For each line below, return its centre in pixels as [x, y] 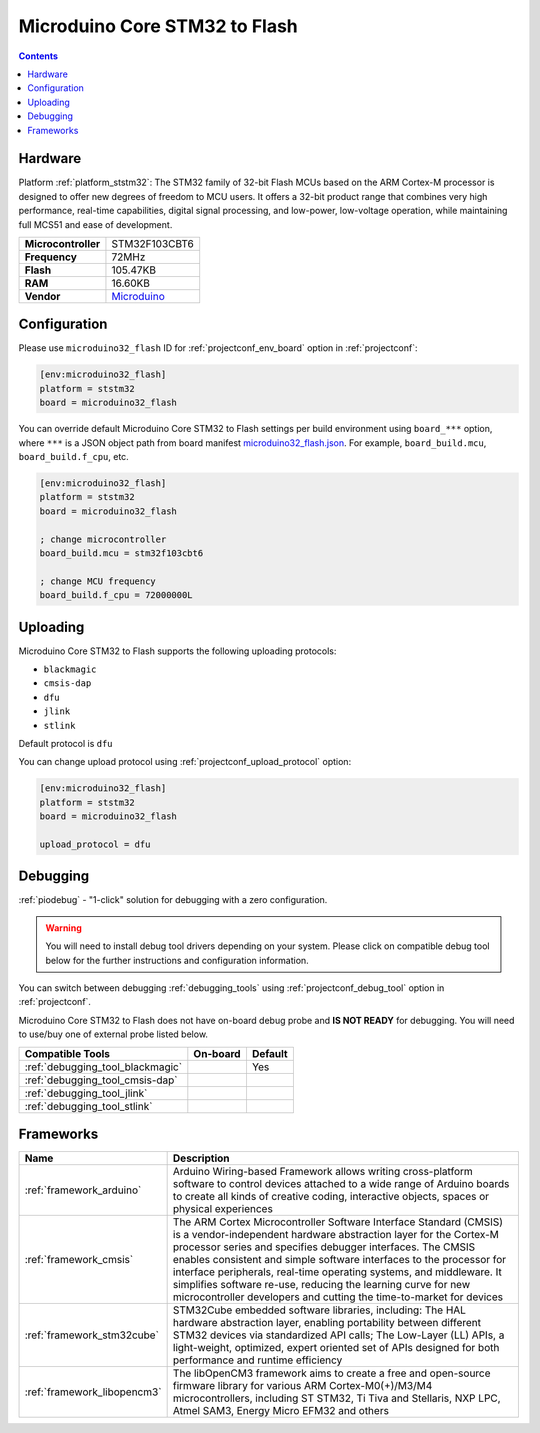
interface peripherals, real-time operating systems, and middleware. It [337, 1272]
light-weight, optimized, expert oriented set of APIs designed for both [336, 1348]
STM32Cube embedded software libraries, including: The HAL [319, 1310]
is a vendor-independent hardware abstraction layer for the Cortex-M [336, 1235]
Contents [38, 56]
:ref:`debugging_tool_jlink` [86, 1093]
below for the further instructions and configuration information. [177, 960]
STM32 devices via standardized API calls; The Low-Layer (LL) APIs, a [338, 1335]
